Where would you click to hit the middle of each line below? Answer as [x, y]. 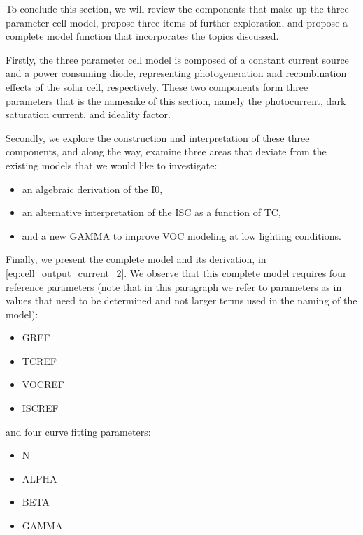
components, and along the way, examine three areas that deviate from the [166, 151]
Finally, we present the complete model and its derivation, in [136, 259]
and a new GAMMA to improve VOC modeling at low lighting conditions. [181, 235]
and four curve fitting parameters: [78, 431]
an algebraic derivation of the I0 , [92, 188]
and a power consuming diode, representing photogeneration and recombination [176, 73]
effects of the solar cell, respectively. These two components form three [157, 86]
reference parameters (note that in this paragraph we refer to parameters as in [174, 286]
